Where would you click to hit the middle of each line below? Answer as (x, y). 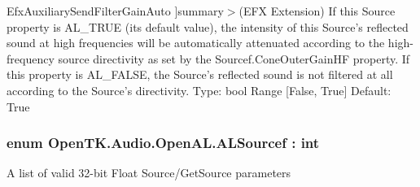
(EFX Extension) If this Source (317, 11)
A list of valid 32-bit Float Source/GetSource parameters (149, 173)
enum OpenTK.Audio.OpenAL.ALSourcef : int (163, 143)
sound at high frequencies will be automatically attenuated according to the (196, 43)
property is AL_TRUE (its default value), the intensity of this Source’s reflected (208, 26)
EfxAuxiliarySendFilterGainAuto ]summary (115, 11)
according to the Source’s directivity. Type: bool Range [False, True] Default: (199, 90)
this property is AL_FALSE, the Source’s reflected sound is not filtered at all (200, 74)
